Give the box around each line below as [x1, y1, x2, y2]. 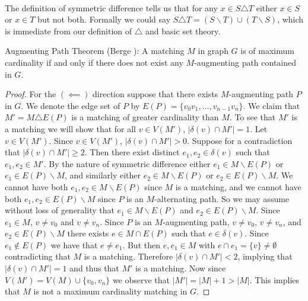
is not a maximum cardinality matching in [33, 285, 188, 297]
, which [277, 13, 304, 25]
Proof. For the [5, 88, 56, 100]
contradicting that [5, 250, 71, 262]
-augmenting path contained [194, 56, 297, 68]
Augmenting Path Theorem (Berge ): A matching [5, 44, 185, 57]
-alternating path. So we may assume [154, 192, 290, 204]
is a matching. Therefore [84, 250, 173, 262]
